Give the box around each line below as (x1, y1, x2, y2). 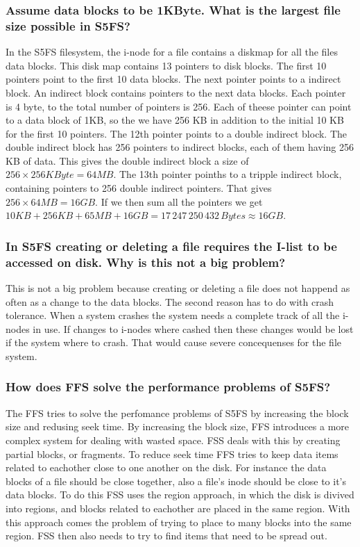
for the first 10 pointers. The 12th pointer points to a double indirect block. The (6, 126, 348, 140)
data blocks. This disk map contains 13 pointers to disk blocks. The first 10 (6, 58, 327, 72)
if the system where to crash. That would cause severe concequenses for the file (6, 335, 341, 350)
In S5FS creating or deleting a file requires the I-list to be (6, 237, 337, 254)
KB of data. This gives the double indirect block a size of (6, 153, 249, 168)
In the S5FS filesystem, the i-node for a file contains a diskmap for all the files (6, 44, 338, 59)
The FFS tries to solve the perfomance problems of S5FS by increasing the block (6, 405, 349, 420)
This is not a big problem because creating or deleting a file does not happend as (6, 281, 350, 295)
